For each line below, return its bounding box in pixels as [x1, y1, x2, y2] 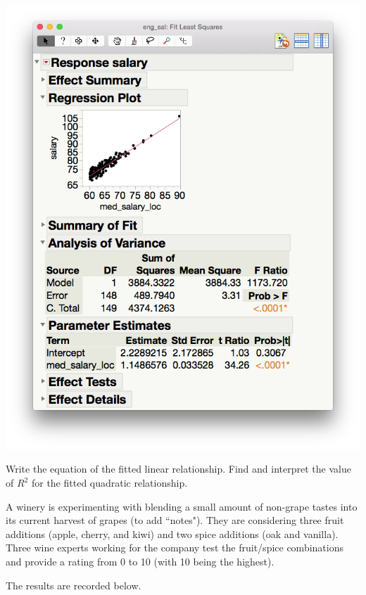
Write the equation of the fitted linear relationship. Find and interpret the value [6, 461, 351, 476]
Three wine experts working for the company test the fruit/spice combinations [6, 540, 343, 555]
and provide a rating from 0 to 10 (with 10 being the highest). [6, 554, 274, 569]
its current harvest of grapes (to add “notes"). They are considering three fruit [6, 513, 344, 527]
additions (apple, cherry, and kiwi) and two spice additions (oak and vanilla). [6, 526, 339, 541]
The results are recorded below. [6, 577, 141, 592]
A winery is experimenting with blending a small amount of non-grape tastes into [6, 499, 358, 513]
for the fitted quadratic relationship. [31, 475, 188, 490]
